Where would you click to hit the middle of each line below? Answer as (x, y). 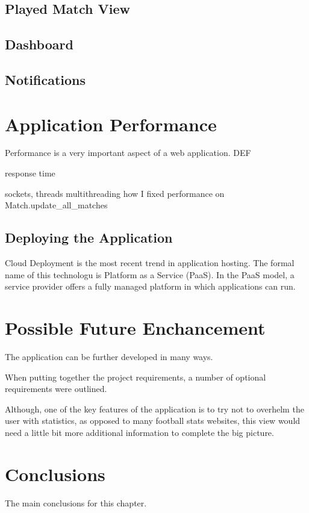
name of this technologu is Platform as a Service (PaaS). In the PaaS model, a (150, 274)
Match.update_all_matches (56, 205)
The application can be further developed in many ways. (109, 356)
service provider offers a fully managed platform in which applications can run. (150, 286)
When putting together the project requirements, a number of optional (136, 377)
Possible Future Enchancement (135, 328)
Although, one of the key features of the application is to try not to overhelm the (154, 409)
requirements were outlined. (56, 389)
